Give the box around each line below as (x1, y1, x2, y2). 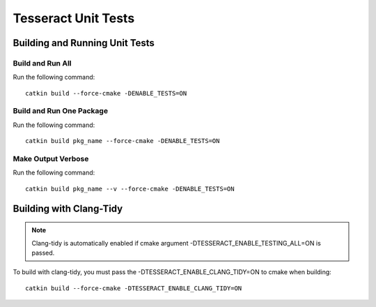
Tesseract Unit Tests (13, 10, 135, 26)
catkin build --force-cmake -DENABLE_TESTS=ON (25, 89, 187, 97)
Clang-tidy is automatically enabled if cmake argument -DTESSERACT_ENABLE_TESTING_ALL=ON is (31, 239, 322, 247)
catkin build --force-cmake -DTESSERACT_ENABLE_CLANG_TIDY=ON (25, 284, 242, 292)
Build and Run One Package (13, 106, 108, 116)
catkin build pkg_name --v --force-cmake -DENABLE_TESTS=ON (25, 185, 235, 193)
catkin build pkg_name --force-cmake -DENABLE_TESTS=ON (25, 137, 220, 145)
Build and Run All (13, 58, 72, 68)
